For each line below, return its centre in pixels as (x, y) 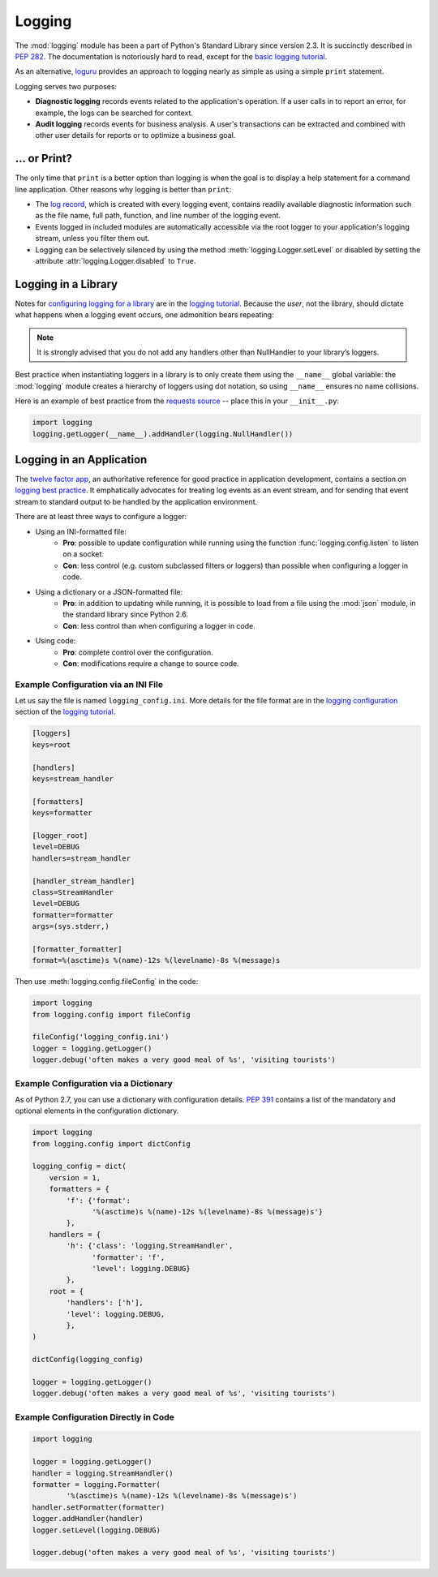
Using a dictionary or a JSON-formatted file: (109, 591)
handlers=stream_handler (82, 858)
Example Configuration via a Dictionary (94, 1083)
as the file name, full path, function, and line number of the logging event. (158, 216)
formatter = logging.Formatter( (97, 1484)
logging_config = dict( (79, 1167)
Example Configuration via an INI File (89, 684)
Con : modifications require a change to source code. (151, 663)
